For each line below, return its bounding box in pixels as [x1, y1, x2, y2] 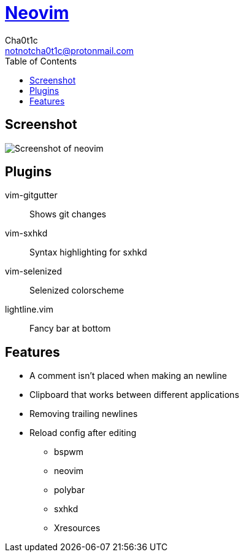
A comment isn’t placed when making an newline [29, 370, 227, 381]
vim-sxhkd [5, 228, 48, 239]
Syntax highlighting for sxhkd [29, 247, 147, 258]
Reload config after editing [29, 427, 137, 438]
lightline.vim [5, 304, 53, 315]
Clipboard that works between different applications [29, 389, 240, 400]
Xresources [54, 523, 101, 534]
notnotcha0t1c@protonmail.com [5, 45, 134, 56]
